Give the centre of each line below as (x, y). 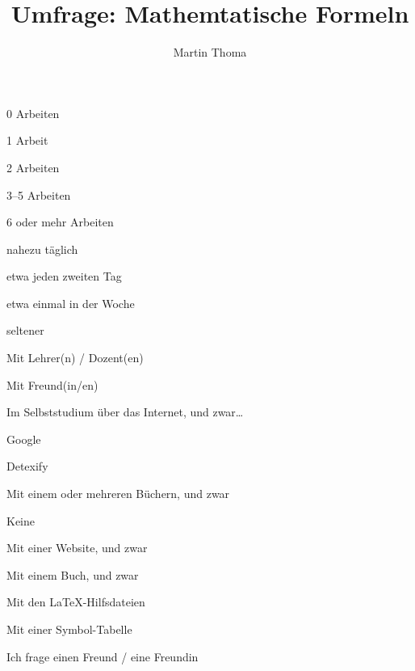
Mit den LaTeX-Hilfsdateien (76, 602)
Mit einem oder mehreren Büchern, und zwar (118, 494)
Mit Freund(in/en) (52, 384)
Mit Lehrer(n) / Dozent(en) (75, 358)
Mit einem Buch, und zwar (73, 574)
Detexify (27, 466)
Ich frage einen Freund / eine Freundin (103, 656)
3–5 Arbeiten (39, 194)
